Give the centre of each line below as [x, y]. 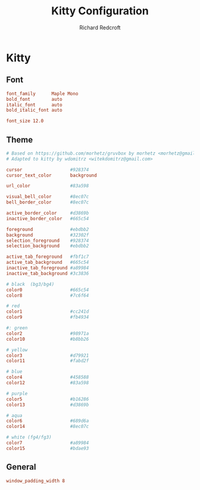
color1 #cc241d [48, 312]
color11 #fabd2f [48, 361]
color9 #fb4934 [48, 318]
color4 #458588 [48, 377]
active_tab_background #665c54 [48, 263]
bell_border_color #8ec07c [48, 202]
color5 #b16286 [48, 399]
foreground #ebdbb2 [48, 229]
